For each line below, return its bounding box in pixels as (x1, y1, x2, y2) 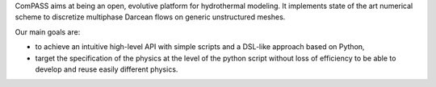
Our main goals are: (15, 27, 81, 36)
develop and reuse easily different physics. (35, 64, 178, 74)
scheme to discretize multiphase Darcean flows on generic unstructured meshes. (15, 12, 286, 22)
